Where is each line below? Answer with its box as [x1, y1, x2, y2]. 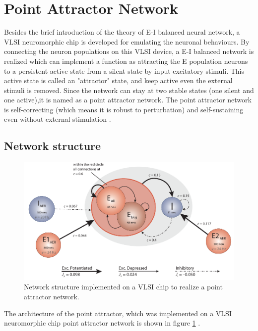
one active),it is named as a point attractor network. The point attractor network [4, 95, 252, 105]
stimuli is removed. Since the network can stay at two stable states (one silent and [4, 85, 254, 95]
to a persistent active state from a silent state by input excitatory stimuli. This [4, 65, 245, 76]
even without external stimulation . [4, 114, 111, 124]
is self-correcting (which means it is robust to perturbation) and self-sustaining [4, 104, 244, 114]
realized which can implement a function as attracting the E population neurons [4, 55, 248, 66]
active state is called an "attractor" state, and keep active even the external [4, 75, 233, 86]
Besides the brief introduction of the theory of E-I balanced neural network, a [4, 27, 240, 37]
